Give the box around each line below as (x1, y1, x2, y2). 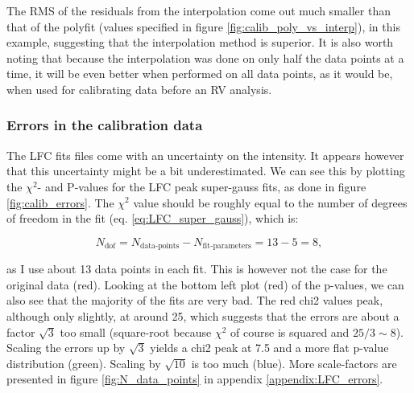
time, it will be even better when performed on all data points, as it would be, (6, 65, 393, 82)
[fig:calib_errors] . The (6, 194, 114, 211)
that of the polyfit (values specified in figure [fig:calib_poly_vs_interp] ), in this (6, 18, 400, 35)
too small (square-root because (60, 323, 212, 340)
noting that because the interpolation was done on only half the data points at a (6, 49, 404, 66)
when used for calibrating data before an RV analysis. (6, 80, 272, 97)
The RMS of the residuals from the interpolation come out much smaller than (6, 2, 391, 18)
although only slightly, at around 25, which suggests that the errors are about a (6, 307, 400, 324)
